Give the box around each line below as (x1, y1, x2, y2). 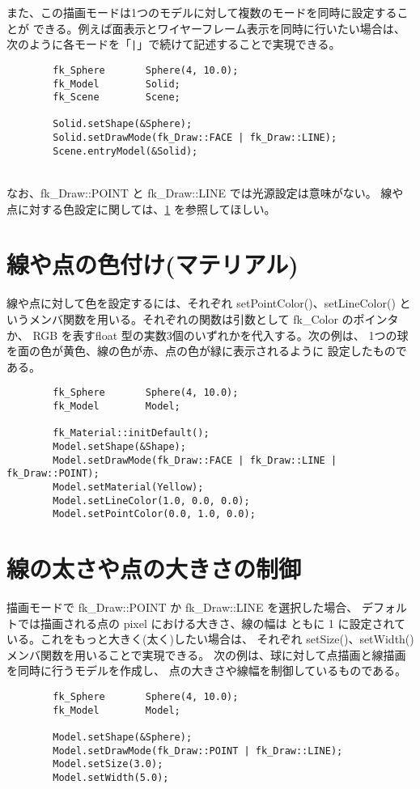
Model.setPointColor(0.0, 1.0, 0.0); (53, 508, 256, 520)
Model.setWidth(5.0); (53, 771, 169, 783)
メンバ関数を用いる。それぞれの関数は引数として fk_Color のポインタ (28, 310, 399, 327)
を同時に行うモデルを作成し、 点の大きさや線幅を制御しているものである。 (6, 662, 407, 679)
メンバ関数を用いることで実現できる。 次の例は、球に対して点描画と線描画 (6, 646, 406, 663)
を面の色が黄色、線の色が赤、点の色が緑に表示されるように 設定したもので (6, 342, 407, 359)
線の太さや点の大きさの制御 (6, 552, 302, 585)
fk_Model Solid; (53, 78, 180, 90)
